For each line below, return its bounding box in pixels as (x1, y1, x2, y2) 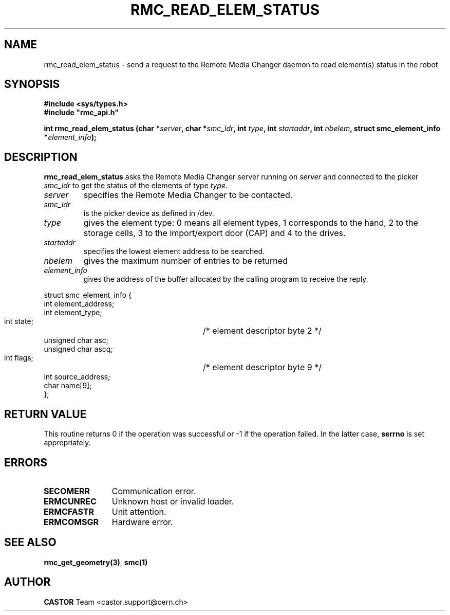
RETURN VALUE (4, 407, 87, 421)
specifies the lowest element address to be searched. (83, 247, 265, 256)
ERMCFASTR (43, 506, 95, 517)
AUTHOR (4, 575, 51, 589)
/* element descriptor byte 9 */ (203, 362, 322, 373)
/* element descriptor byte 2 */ (203, 325, 322, 336)
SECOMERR (43, 485, 90, 496)
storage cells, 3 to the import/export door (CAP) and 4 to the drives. (83, 228, 346, 239)
